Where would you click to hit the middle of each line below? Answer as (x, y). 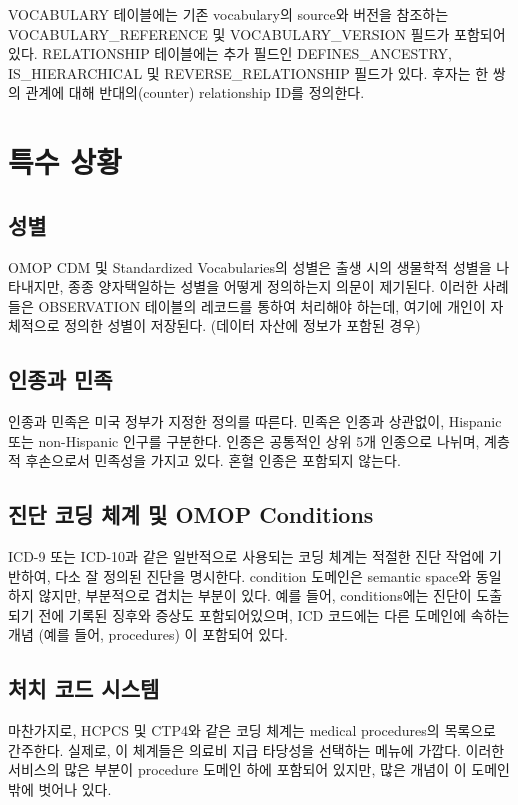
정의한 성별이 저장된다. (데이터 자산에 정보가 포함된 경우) (242, 325)
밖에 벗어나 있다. (60, 789)
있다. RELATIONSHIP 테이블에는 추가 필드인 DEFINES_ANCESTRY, (230, 53)
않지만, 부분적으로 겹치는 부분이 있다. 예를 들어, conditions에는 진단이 (255, 595)
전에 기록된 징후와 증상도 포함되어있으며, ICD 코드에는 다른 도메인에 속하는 (274, 614)
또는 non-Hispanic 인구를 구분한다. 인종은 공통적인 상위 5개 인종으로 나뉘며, (244, 440)
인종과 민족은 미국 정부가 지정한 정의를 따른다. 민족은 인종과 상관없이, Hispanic (255, 421)
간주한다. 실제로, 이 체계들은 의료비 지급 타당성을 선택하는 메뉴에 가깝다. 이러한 (256, 749)
